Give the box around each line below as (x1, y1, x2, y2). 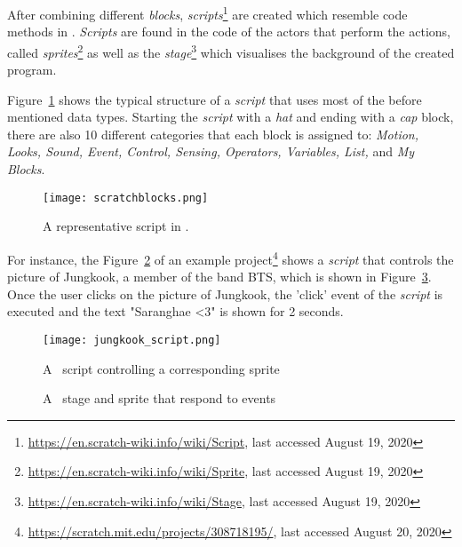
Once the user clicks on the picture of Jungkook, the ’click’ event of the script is (7, 284, 443, 303)
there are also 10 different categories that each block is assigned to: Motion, (7, 124, 419, 143)
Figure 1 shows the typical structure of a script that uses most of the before (7, 90, 422, 108)
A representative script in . (43, 217, 189, 235)
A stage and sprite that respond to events (43, 389, 276, 408)
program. (7, 60, 57, 79)
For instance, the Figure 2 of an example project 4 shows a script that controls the (7, 247, 454, 268)
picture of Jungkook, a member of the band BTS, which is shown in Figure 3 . (7, 267, 432, 286)
